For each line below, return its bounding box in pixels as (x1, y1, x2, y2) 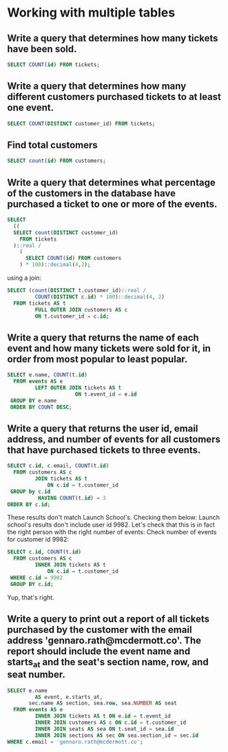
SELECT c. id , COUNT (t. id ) (7, 549, 81, 556)
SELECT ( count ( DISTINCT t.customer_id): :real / (7, 287, 147, 294)
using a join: (7, 274, 42, 282)
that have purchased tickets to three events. (7, 444, 201, 456)
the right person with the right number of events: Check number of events (7, 528, 217, 536)
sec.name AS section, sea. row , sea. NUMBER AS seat (28, 700, 177, 707)
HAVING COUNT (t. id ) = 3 (37, 494, 107, 501)
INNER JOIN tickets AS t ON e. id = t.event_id (34, 713, 171, 720)
